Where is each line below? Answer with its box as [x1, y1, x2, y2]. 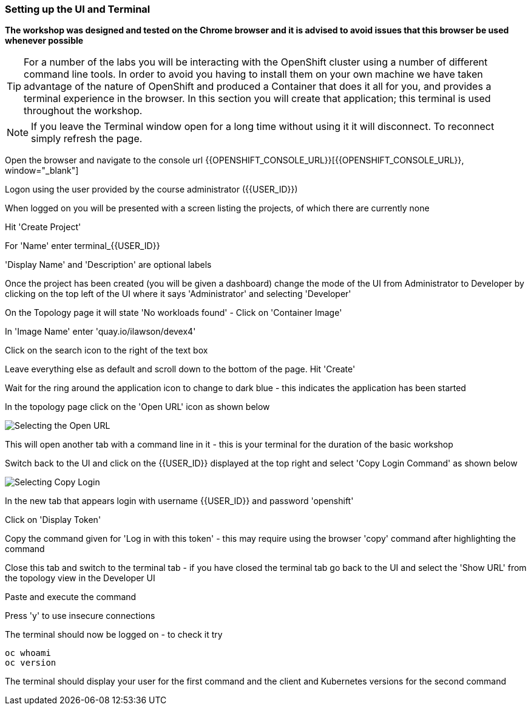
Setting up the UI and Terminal [5, 3, 151, 15]
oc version [5, 658, 56, 668]
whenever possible [5, 35, 84, 46]
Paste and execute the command [5, 592, 137, 602]
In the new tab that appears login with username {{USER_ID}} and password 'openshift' [5, 496, 354, 507]
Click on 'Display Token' [5, 514, 101, 525]
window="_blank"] [5, 165, 79, 176]
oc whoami [5, 648, 51, 658]
